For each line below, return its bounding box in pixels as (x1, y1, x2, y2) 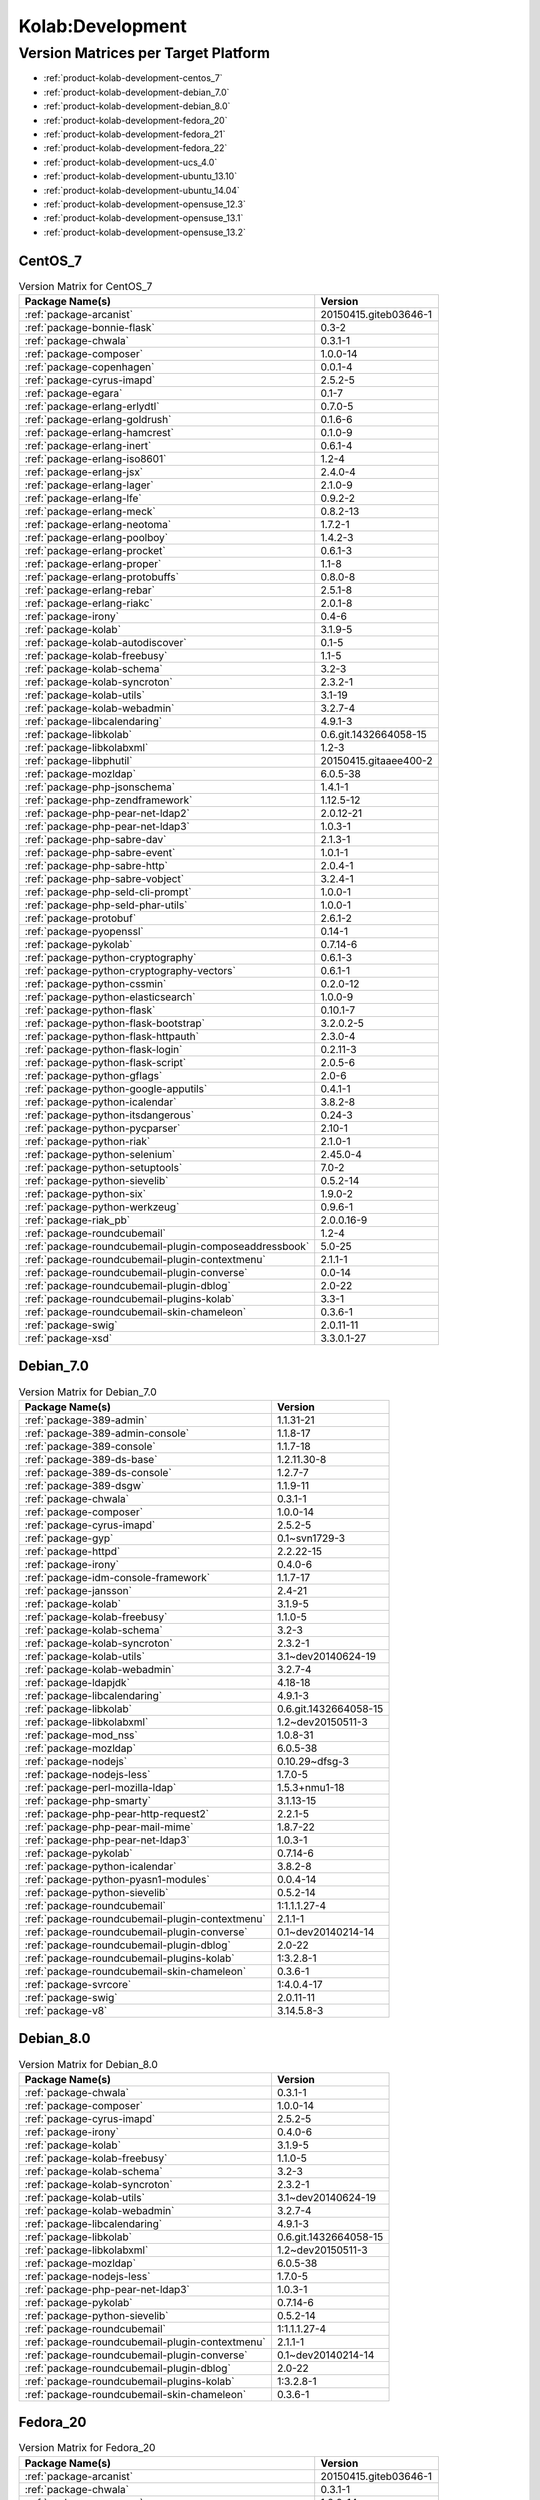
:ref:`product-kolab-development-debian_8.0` (43, 100, 231, 112)
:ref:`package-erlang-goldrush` (24, 412, 172, 426)
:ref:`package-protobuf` (24, 911, 137, 925)
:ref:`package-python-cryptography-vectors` (24, 963, 237, 977)
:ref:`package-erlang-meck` (24, 504, 156, 518)
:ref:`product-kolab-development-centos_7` (43, 72, 224, 84)
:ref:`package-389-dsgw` (24, 1478, 145, 1492)
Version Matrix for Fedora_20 (18, 2441, 156, 2455)
